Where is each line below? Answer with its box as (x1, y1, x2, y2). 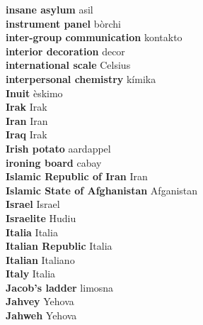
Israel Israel (6, 197, 60, 211)
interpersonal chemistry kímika (6, 71, 156, 86)
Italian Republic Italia (6, 238, 112, 253)
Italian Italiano (6, 252, 75, 267)
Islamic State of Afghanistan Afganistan (6, 182, 198, 197)
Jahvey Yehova (6, 294, 74, 309)
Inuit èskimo (6, 85, 63, 100)
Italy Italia (6, 266, 56, 281)
